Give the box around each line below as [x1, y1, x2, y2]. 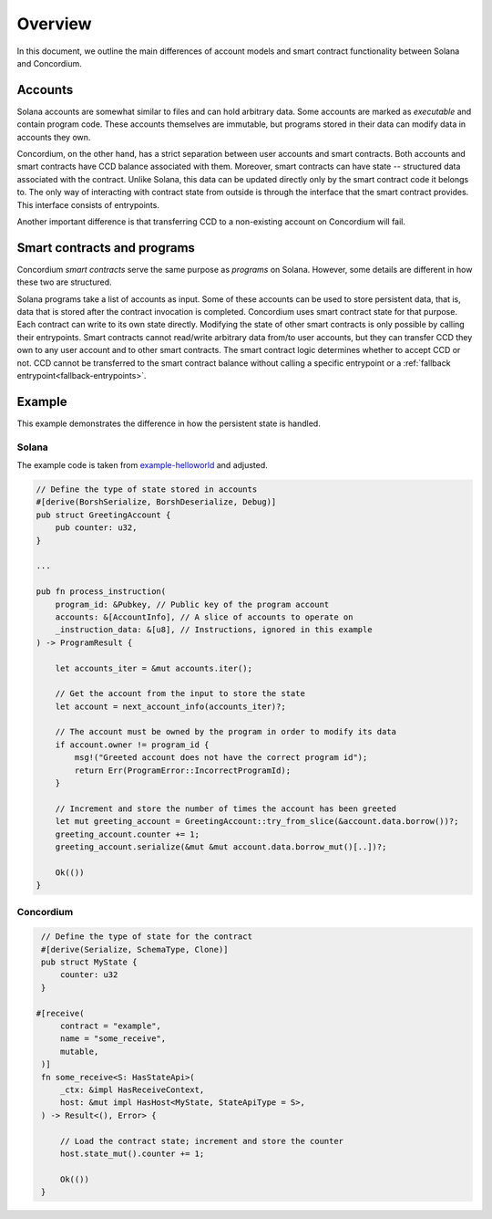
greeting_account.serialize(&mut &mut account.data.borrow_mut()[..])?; [55, 841, 387, 852]
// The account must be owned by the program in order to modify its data [55, 726, 396, 737]
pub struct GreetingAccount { [36, 509, 171, 520]
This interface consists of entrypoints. [16, 199, 159, 210]
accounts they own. [16, 131, 91, 142]
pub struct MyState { [41, 957, 138, 967]
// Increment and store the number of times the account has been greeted [55, 803, 396, 814]
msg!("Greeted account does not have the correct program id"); [74, 753, 368, 763]
